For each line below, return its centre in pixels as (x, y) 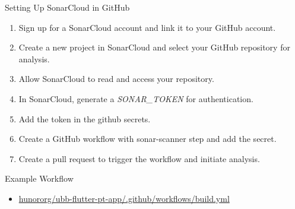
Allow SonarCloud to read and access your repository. (116, 79)
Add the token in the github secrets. (85, 118)
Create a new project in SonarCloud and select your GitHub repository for (154, 47)
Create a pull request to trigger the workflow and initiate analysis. (139, 158)
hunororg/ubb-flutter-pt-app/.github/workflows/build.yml (124, 198)
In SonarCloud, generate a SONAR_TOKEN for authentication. (136, 98)
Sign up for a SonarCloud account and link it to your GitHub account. (147, 27)
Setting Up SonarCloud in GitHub (67, 7)
